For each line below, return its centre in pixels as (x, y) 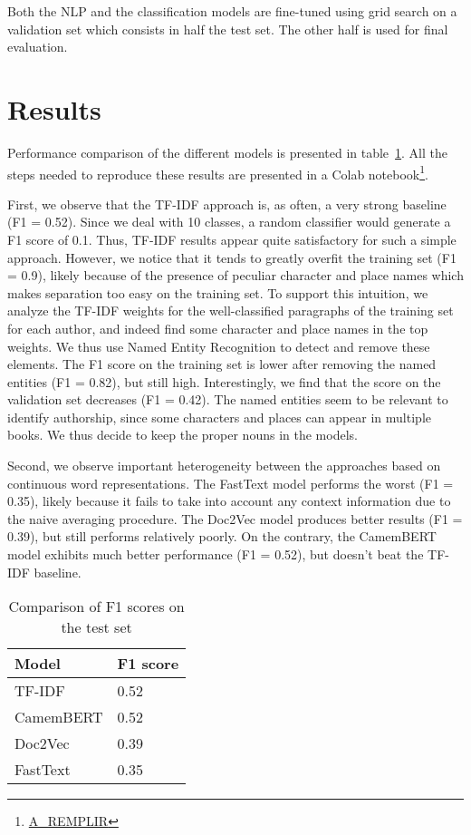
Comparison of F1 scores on (96, 607)
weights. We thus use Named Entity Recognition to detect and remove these (219, 346)
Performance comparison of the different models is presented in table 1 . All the (228, 152)
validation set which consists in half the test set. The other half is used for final (228, 29)
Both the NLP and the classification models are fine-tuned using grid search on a (232, 11)
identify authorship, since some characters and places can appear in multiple (219, 417)
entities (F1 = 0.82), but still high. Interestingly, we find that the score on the (224, 381)
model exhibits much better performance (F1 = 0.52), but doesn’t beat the (216, 554)
